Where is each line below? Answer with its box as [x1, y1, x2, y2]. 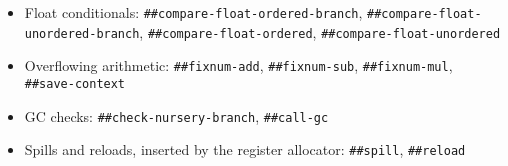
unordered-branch [24, 26, 140, 41]
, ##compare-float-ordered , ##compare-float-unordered [139, 21, 501, 42]
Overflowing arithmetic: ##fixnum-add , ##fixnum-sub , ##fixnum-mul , [24, 55, 453, 76]
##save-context [24, 76, 126, 91]
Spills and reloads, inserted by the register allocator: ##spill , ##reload [24, 139, 466, 160]
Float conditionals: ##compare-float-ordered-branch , [24, 2, 363, 22]
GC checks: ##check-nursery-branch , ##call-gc [24, 105, 329, 126]
